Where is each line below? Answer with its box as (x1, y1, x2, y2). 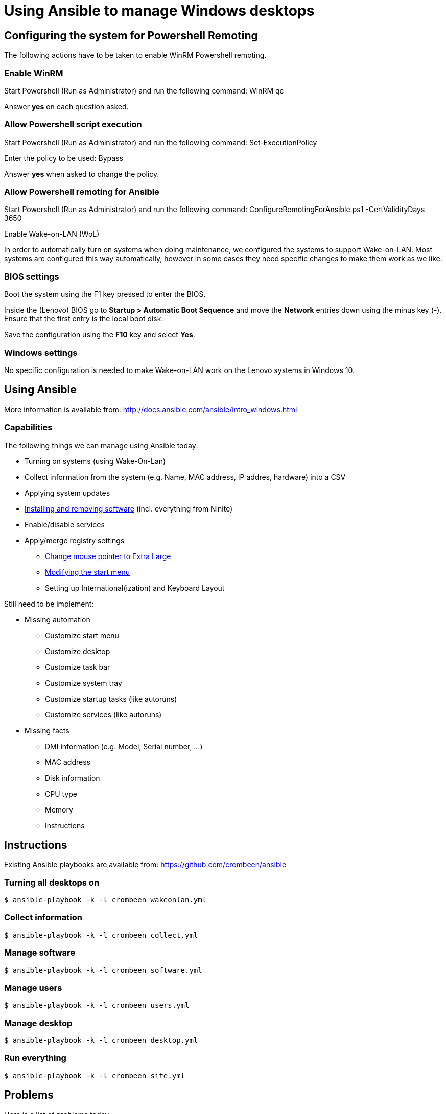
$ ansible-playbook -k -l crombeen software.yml (4, 966, 202, 974)
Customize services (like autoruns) (45, 710, 162, 719)
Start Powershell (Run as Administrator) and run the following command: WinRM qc (4, 86, 284, 95)
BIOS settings (4, 271, 59, 282)
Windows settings (4, 347, 78, 358)
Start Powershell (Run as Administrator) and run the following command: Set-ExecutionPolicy (4, 137, 317, 147)
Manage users (4, 982, 62, 993)
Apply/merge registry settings (25, 536, 125, 545)
